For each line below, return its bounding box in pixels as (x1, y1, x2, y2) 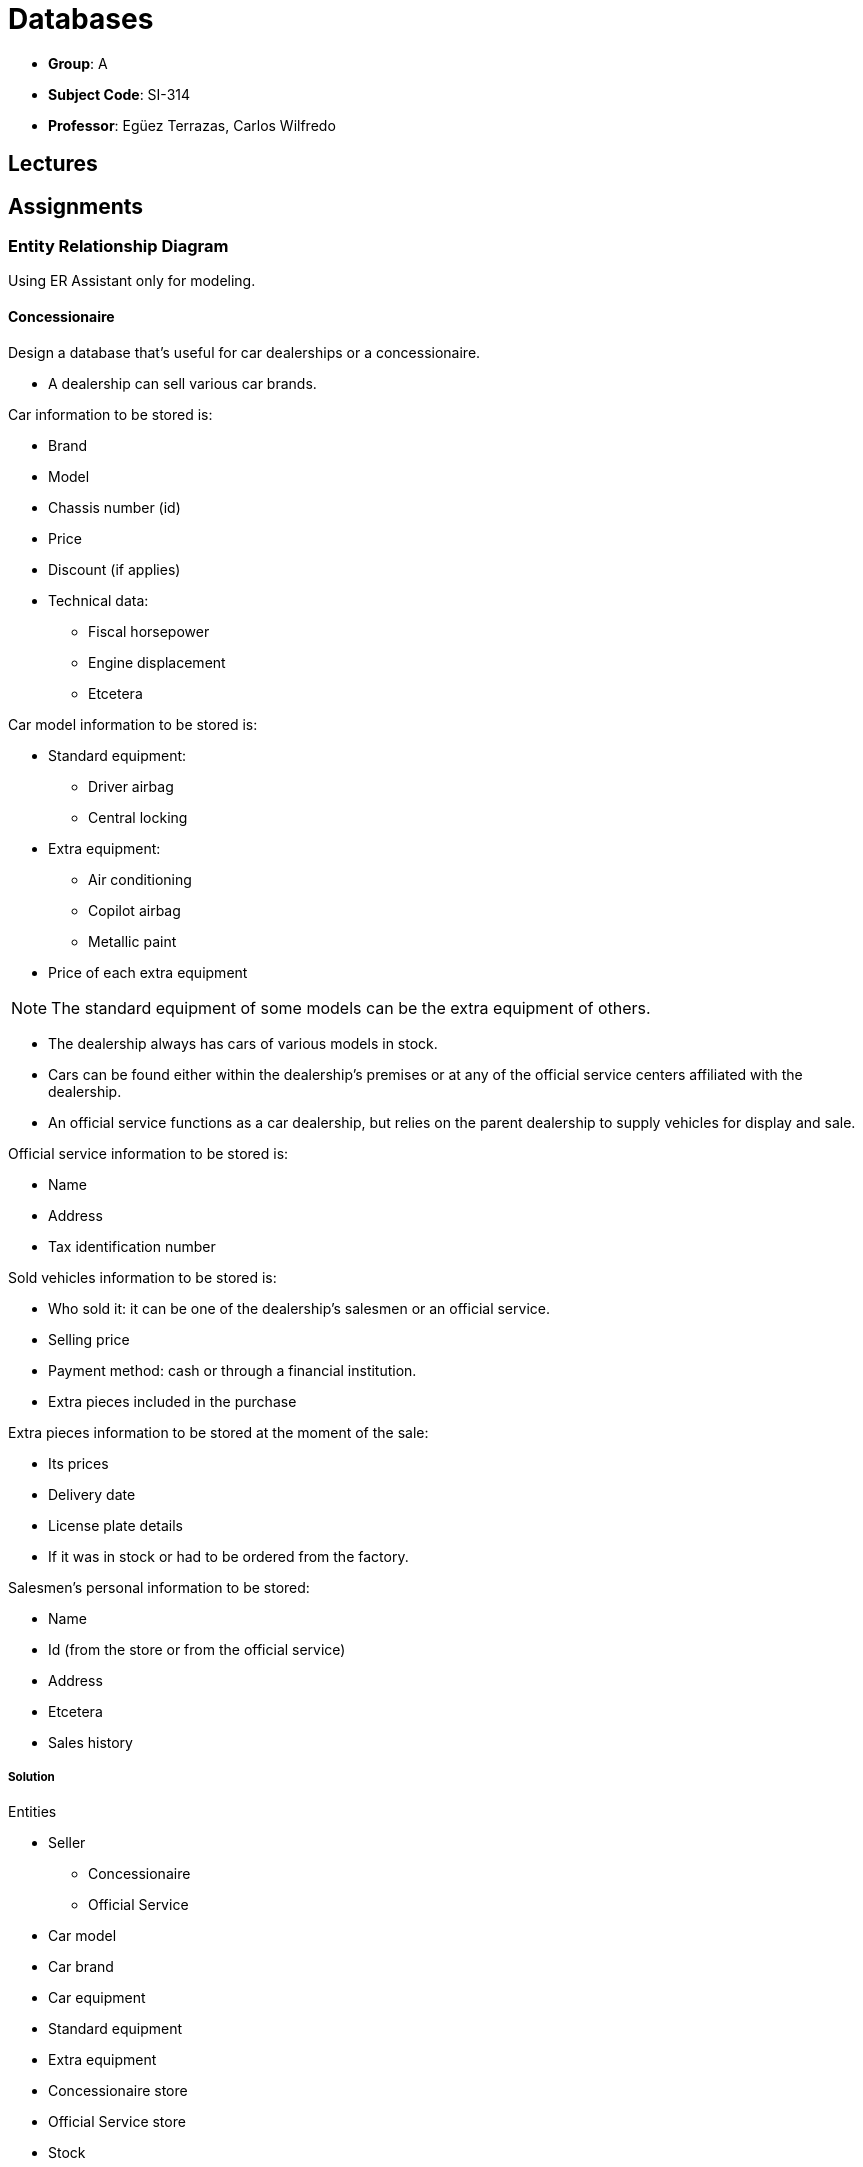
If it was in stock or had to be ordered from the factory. (48, 1547, 409, 1565)
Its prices (48, 1454, 109, 1472)
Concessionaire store (48, 2082, 188, 2100)
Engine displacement (88, 653, 226, 671)
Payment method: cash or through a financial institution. (48, 1361, 417, 1379)
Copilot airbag (88, 901, 181, 919)
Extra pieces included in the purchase (48, 1392, 297, 1410)
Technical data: (48, 591, 149, 609)
